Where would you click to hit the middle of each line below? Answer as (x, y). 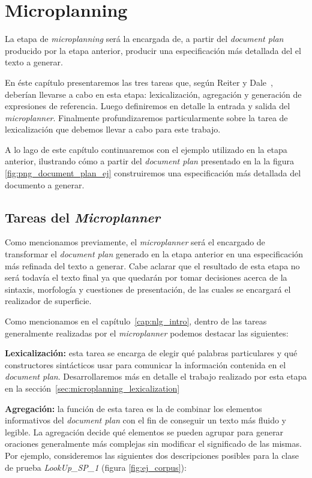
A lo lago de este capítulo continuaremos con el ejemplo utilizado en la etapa (146, 149)
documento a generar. (45, 184)
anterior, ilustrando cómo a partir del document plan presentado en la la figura (149, 161)
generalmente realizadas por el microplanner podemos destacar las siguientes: (147, 333)
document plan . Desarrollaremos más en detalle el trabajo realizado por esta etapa (156, 376)
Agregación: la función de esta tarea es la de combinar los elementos (133, 408)
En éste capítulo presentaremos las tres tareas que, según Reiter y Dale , (139, 82)
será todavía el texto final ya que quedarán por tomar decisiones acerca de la (146, 277)
